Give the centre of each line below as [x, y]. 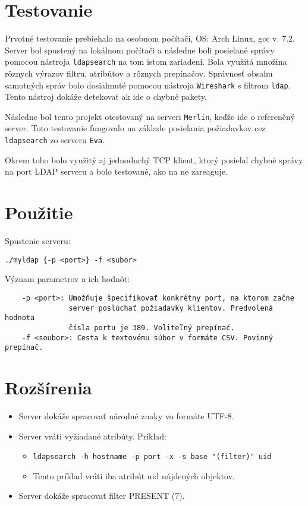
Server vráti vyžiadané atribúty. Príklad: [92, 436]
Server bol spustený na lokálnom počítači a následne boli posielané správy [140, 50]
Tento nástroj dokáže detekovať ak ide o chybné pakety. [106, 97]
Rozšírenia [48, 387]
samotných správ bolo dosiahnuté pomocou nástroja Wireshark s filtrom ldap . [148, 85]
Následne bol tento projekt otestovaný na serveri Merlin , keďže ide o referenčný [150, 116]
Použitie [39, 212]
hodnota [20, 318]
